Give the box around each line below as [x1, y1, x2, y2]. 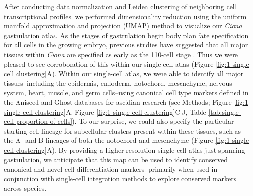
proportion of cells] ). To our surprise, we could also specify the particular [16, 116, 234, 126]
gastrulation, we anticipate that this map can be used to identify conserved [4, 154, 228, 164]
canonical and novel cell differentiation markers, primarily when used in [4, 164, 217, 174]
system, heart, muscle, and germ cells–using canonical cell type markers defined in [4, 87, 249, 98]
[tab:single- [208, 106, 241, 117]
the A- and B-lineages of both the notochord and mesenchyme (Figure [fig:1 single [4, 135, 249, 145]
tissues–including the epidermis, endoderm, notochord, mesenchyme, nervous [4, 78, 232, 88]
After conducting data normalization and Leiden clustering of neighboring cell [4, 1, 236, 11]
